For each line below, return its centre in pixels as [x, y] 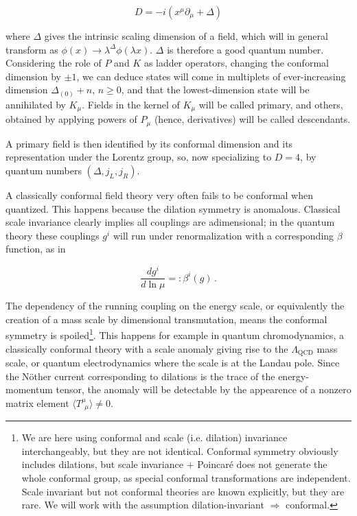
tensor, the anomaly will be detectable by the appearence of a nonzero [204, 389]
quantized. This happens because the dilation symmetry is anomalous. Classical [173, 208]
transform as [32, 49]
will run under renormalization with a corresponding [223, 235]
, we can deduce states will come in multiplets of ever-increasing [211, 76]
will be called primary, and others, [271, 104]
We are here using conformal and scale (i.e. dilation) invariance [154, 437]
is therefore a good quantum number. [245, 49]
